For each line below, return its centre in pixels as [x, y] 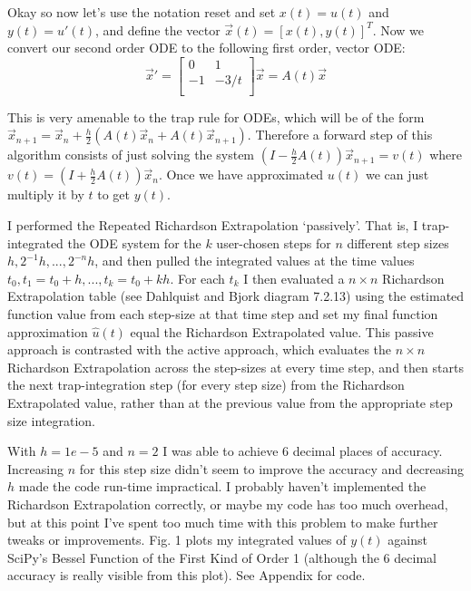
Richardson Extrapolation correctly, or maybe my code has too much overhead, [228, 504]
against [407, 540]
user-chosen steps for [274, 242]
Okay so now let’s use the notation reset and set [142, 12]
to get [113, 194]
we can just [397, 174]
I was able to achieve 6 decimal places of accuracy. [303, 451]
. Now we [398, 29]
